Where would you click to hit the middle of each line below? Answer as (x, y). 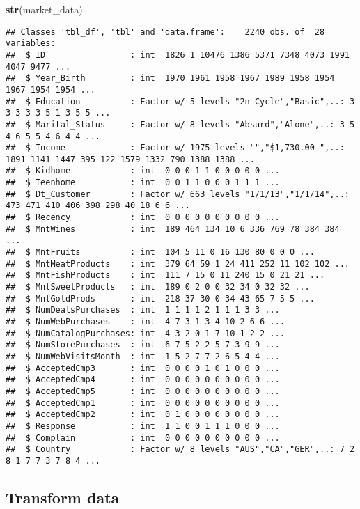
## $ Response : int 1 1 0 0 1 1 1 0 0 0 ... (143, 426)
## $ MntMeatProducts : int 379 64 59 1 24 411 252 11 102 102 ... (178, 264)
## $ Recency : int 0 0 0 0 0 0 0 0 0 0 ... (143, 218)
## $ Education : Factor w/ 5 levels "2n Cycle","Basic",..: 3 (180, 101)
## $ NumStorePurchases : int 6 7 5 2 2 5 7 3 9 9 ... (143, 345)
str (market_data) (44, 9)
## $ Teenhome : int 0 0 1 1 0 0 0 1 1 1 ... (143, 183)
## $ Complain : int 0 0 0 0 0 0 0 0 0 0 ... (143, 438)
